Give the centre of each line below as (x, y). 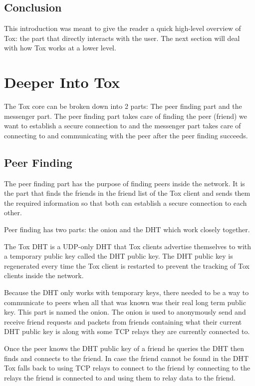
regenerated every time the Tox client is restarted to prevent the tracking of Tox (127, 265)
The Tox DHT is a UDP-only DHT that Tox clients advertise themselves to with (128, 246)
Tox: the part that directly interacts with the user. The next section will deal (122, 38)
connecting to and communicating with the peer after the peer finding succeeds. (126, 135)
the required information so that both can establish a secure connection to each (126, 202)
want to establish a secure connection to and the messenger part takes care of (123, 126)
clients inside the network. (44, 275)
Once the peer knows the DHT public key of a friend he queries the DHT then (124, 348)
